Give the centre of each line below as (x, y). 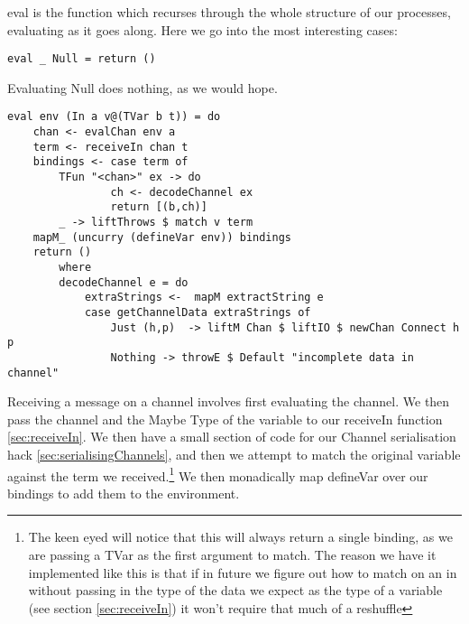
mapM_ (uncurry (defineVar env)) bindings (162, 237)
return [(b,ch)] (159, 207)
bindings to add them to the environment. (124, 493)
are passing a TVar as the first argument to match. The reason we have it (232, 555)
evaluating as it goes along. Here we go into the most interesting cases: (202, 29)
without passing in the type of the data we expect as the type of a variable (235, 590)
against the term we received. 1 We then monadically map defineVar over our (218, 474)
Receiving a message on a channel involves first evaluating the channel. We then (229, 401)
